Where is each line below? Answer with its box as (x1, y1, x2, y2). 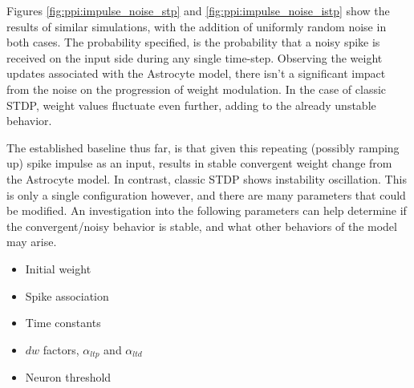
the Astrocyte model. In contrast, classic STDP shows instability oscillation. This (6, 170, 407, 187)
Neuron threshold (25, 369, 112, 386)
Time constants (25, 314, 101, 331)
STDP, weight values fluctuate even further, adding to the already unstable (6, 96, 376, 113)
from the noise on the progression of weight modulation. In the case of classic (6, 80, 387, 97)
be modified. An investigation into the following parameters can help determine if (6, 202, 407, 219)
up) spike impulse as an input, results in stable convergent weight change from (6, 155, 392, 172)
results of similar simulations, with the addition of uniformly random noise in (6, 18, 387, 34)
